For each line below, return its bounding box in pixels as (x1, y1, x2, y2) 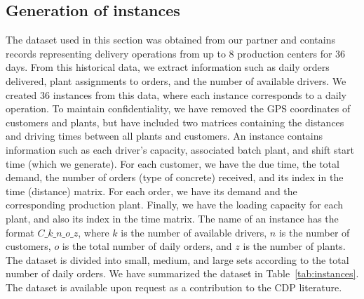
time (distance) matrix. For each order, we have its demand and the (6, 183, 297, 198)
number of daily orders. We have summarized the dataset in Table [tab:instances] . (6, 266, 359, 281)
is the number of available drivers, (121, 225, 267, 239)
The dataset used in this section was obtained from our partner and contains (6, 32, 336, 47)
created (6, 87, 37, 102)
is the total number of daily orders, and (62, 239, 232, 253)
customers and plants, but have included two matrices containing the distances (6, 114, 344, 129)
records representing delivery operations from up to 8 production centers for (6, 46, 332, 60)
